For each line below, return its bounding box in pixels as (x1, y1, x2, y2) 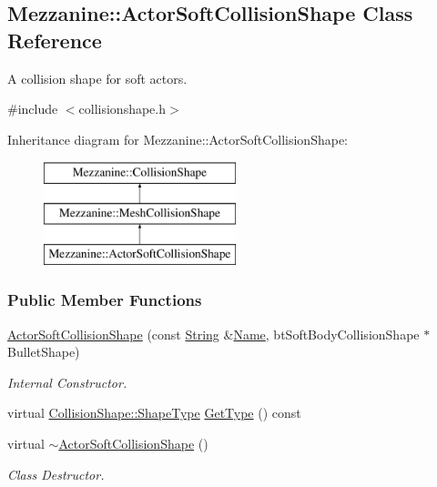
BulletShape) (7, 342, 80, 361)
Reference (7, 25, 102, 54)
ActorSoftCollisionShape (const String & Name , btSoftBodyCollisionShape (7, 324, 420, 343)
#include (7, 99, 58, 118)
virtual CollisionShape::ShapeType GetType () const (7, 403, 301, 422)
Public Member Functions (7, 289, 202, 311)
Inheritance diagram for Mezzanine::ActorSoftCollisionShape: (7, 129, 349, 148)
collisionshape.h (78, 99, 167, 118)
